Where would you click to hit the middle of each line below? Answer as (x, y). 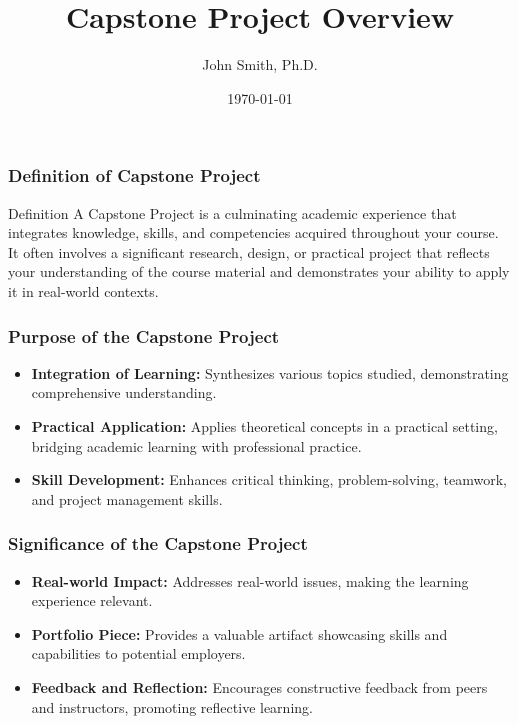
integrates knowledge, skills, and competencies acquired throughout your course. (253, 232)
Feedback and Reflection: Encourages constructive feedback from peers (259, 686)
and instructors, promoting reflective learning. (172, 706)
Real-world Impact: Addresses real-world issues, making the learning (250, 580)
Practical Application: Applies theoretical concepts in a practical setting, (264, 425)
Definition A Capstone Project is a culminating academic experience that (232, 212)
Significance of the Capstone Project (158, 543)
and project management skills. (127, 498)
